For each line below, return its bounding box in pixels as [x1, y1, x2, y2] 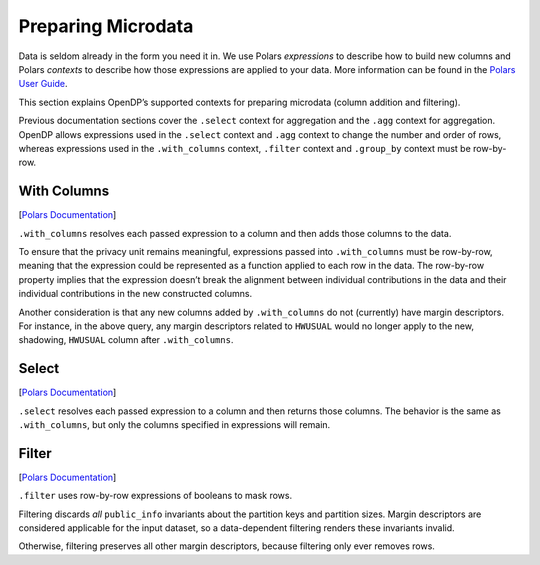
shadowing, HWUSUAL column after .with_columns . [18, 334, 234, 346]
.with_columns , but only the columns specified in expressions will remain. [18, 419, 331, 430]
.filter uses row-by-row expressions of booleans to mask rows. [18, 490, 293, 502]
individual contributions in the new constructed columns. [18, 288, 253, 300]
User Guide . [18, 78, 69, 90]
